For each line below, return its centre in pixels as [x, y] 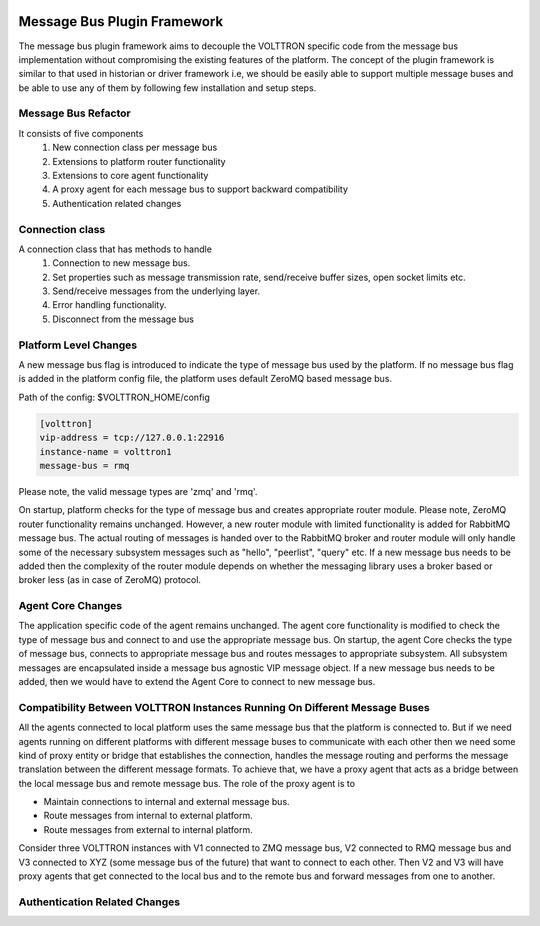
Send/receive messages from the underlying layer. [156, 291]
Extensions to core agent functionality [130, 175]
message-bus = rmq [84, 465]
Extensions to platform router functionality [139, 161]
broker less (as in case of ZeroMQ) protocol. [110, 580]
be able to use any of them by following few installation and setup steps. [167, 87]
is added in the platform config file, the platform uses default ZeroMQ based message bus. [205, 379]
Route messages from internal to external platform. [148, 816]
